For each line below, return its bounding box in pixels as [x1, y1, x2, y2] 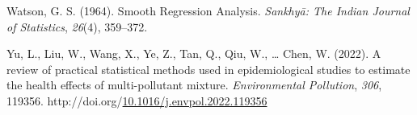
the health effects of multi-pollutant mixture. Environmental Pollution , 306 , [6, 76, 382, 93]
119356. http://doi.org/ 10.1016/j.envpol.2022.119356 [6, 92, 267, 109]
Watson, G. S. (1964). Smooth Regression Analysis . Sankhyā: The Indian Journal [6, 2, 410, 18]
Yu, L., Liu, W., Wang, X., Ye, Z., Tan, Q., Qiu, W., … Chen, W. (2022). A [6, 45, 381, 62]
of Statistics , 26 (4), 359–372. [6, 18, 148, 35]
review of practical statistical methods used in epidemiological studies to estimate [6, 60, 411, 77]
